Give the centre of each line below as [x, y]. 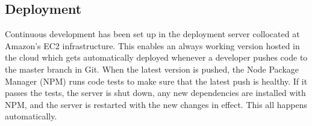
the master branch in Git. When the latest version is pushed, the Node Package [152, 69]
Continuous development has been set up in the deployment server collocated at [152, 34]
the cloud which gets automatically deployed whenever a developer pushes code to [156, 57]
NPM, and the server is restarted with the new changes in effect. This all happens [156, 104]
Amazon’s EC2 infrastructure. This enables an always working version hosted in [152, 45]
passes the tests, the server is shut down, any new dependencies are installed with [155, 93]
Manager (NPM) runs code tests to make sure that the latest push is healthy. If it [156, 81]
